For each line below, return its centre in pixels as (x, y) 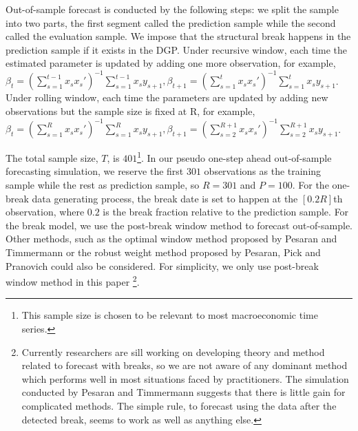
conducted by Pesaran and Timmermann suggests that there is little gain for (183, 392)
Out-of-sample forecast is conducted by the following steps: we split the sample (172, 9)
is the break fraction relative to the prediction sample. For (226, 212)
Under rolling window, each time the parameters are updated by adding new (167, 97)
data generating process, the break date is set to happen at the (165, 198)
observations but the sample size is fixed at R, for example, (130, 111)
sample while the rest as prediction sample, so (103, 185)
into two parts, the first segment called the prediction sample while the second (171, 22)
